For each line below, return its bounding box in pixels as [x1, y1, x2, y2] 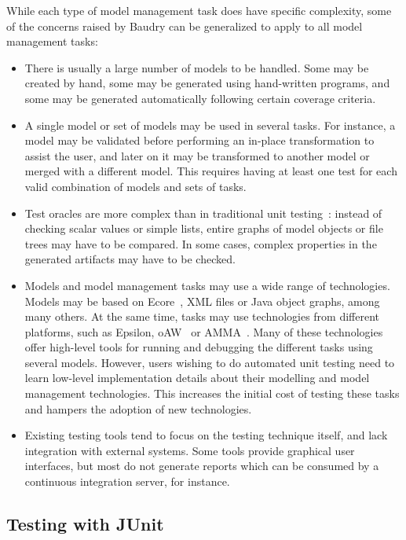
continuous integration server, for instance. [24, 473, 230, 490]
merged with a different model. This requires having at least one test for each [24, 163, 397, 179]
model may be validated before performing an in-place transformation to [24, 132, 375, 149]
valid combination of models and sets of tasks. [24, 178, 247, 194]
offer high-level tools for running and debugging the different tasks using [24, 339, 373, 355]
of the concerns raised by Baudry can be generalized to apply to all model [6, 17, 363, 34]
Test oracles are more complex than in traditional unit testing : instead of [24, 204, 382, 221]
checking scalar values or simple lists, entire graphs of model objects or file [24, 220, 383, 237]
